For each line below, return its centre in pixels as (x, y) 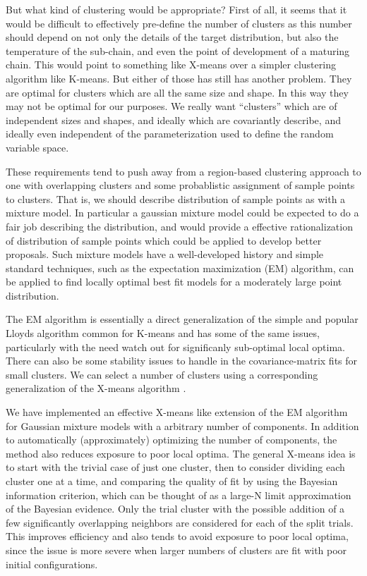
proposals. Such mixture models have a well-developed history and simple (165, 254)
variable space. (37, 147)
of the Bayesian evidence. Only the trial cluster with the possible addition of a (175, 509)
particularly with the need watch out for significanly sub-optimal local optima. (175, 347)
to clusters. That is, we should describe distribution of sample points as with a (176, 198)
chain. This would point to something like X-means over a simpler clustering (171, 65)
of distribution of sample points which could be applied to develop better (164, 240)
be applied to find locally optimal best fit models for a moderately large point (174, 282)
